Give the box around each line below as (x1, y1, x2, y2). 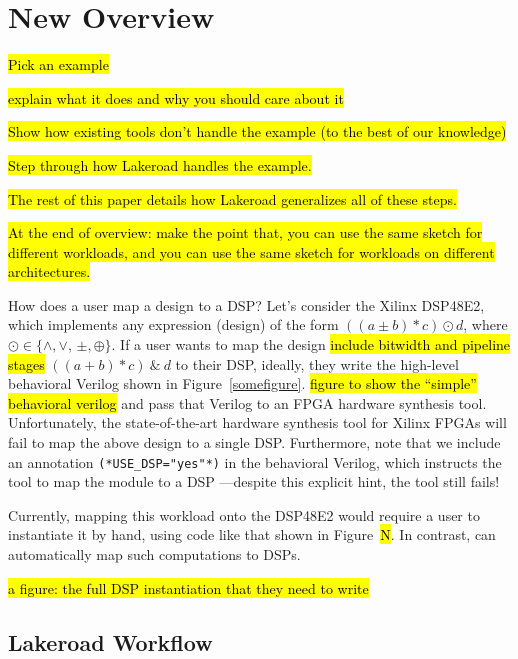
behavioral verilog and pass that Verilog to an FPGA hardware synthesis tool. (8, 392, 487, 413)
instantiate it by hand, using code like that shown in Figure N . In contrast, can (8, 524, 496, 545)
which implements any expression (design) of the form (8, 314, 339, 335)
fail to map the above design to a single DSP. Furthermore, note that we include (8, 432, 501, 453)
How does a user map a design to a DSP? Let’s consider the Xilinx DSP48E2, (8, 294, 485, 315)
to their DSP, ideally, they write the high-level (175, 353, 459, 374)
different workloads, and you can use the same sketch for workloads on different (8, 241, 495, 262)
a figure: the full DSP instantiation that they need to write (8, 577, 369, 598)
